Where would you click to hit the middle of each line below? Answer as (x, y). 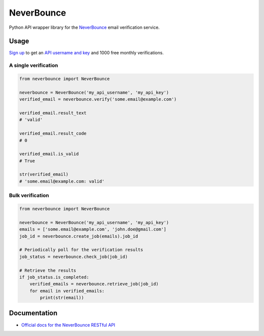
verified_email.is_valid (49, 154)
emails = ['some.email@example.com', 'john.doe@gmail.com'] (93, 229)
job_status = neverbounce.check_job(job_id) (74, 257)
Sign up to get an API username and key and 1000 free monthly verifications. (86, 53)
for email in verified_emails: (67, 291)
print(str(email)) (62, 298)
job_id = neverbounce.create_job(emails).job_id (79, 236)
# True (27, 161)
